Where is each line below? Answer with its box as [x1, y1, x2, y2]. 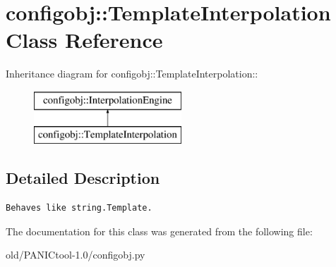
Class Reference [6, 25, 163, 54]
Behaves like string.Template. [6, 203, 152, 213]
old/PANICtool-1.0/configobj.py [6, 247, 145, 262]
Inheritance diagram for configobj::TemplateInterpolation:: [6, 66, 258, 81]
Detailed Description [6, 167, 160, 189]
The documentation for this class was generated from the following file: [6, 223, 313, 238]
